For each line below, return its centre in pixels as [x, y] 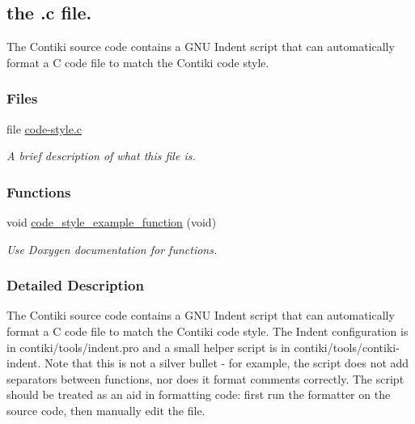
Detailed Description [75, 285]
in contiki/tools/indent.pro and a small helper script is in [148, 347]
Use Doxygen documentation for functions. [112, 249]
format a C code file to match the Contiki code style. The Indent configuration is [207, 331]
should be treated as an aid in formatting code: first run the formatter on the [199, 394]
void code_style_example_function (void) [112, 222]
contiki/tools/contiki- [347, 347]
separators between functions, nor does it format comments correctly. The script [205, 378]
